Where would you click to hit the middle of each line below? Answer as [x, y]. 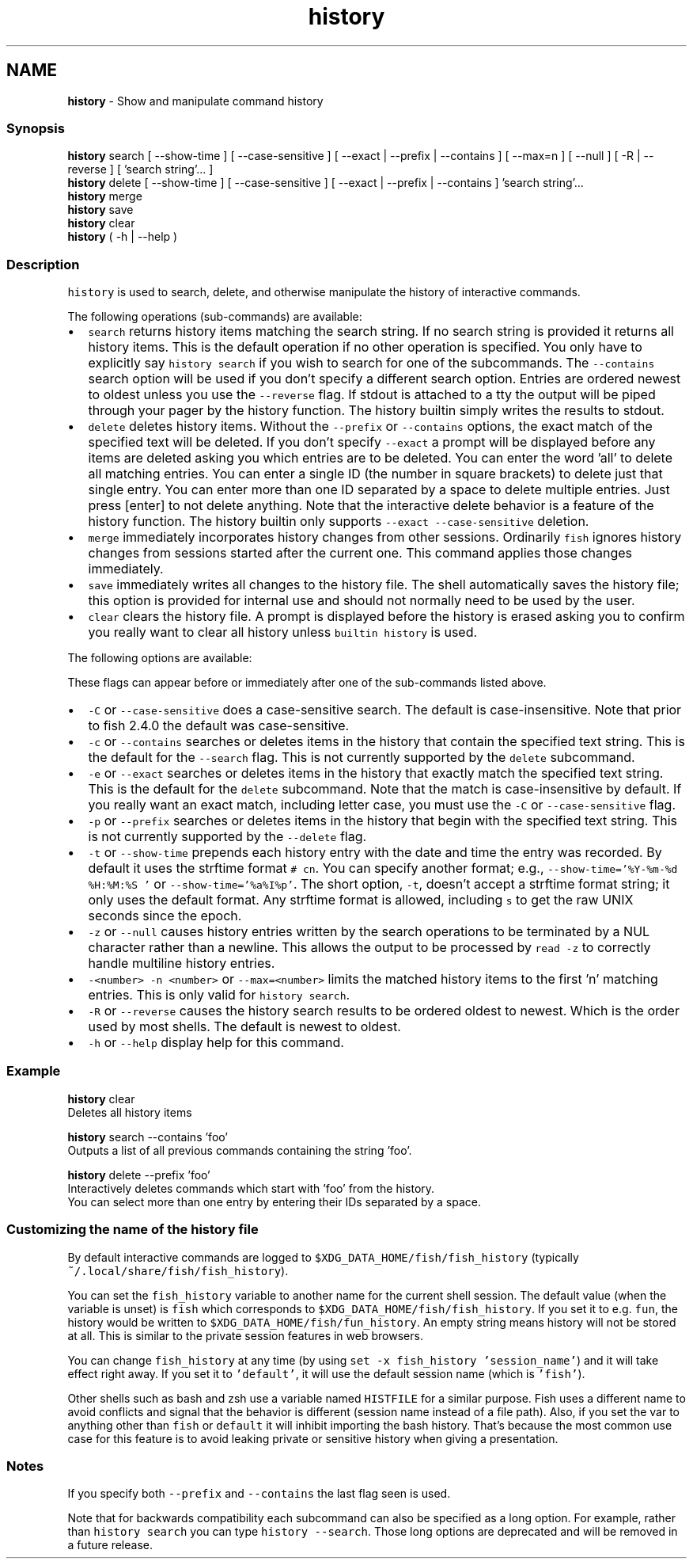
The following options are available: [160, 658]
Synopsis [36, 128]
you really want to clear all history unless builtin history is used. [283, 632]
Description [43, 264]
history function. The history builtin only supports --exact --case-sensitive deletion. [339, 522]
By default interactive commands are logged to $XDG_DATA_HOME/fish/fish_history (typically [323, 1257]
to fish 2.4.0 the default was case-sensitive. [219, 726]
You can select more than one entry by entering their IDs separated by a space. [275, 1201]
